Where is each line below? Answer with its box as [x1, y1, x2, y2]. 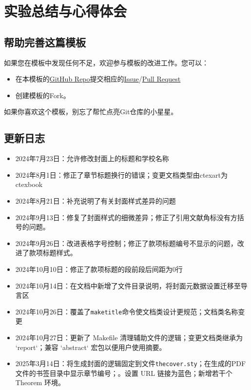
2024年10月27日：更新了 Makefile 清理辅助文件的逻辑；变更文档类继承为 [15, 332, 243, 342]
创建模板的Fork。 [15, 90, 70, 100]
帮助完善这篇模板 [4, 34, 86, 49]
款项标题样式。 [29, 247, 77, 258]
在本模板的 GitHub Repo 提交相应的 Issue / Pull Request [15, 74, 181, 84]
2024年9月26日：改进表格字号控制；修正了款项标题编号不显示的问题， [15, 238, 237, 248]
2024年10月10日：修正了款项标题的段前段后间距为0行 [15, 264, 183, 274]
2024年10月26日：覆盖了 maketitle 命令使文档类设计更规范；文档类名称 [15, 306, 238, 316]
